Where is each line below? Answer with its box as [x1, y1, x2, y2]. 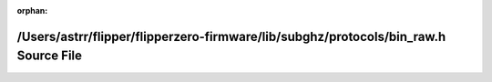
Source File [16, 48, 82, 64]
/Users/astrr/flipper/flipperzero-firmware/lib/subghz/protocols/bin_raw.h [16, 28, 446, 45]
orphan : [16, 5, 48, 15]
